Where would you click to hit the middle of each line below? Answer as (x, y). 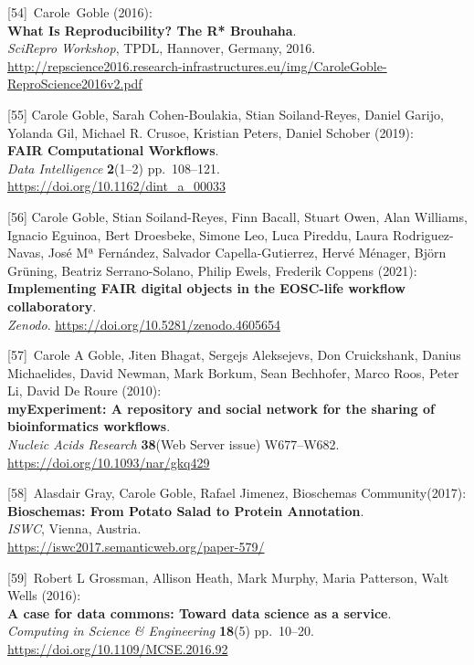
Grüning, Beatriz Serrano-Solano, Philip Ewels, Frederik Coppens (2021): (212, 270)
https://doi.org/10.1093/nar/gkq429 (109, 462)
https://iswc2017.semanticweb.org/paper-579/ (136, 547)
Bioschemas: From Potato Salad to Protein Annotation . (186, 510)
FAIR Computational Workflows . (113, 150)
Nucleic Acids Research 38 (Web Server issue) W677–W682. (174, 444)
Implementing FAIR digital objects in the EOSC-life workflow (206, 288)
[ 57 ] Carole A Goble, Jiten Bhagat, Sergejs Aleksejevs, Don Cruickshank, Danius (234, 355)
